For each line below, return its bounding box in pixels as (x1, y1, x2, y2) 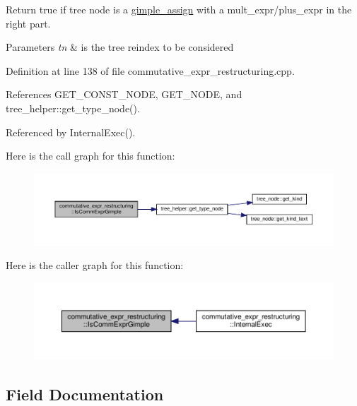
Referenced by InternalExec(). (6, 124, 136, 139)
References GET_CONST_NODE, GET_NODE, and (6, 87, 242, 102)
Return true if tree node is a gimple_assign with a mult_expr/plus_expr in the (6, 2, 352, 16)
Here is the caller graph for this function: (6, 258, 184, 273)
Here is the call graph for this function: (6, 148, 175, 163)
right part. (6, 16, 51, 30)
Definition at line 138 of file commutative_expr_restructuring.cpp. (6, 63, 295, 78)
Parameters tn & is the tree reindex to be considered (6, 40, 234, 54)
